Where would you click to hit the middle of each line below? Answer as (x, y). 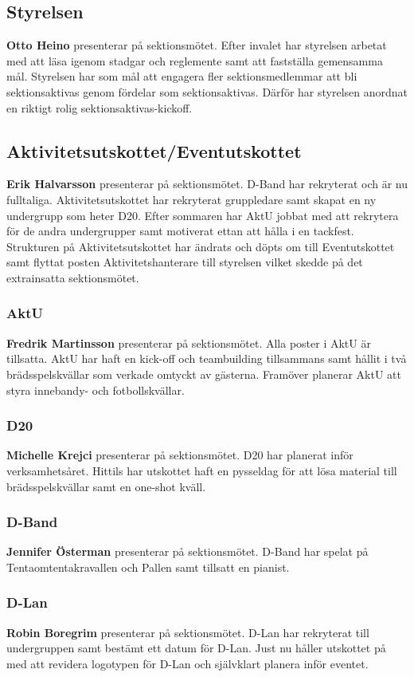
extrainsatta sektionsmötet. (73, 277)
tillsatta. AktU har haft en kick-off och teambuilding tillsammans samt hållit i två (207, 358)
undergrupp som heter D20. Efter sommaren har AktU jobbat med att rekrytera (203, 215)
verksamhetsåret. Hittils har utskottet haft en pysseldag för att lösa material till (202, 470)
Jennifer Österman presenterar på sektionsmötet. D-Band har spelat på (187, 551)
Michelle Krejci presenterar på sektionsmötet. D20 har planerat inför (180, 455)
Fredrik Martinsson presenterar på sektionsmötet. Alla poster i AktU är (189, 342)
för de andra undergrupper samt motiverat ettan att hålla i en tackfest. (180, 231)
